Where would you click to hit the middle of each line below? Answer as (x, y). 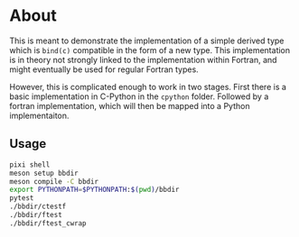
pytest (22, 198)
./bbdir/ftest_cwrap (48, 223)
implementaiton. (39, 115)
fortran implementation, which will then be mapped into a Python (130, 105)
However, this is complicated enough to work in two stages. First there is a (148, 87)
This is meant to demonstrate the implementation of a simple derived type (147, 41)
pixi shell (30, 164)
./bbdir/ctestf (38, 207)
